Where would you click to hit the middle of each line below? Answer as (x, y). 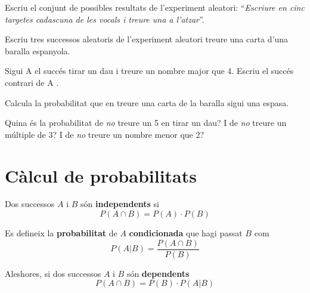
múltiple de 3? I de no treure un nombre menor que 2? (105, 134)
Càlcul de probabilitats (101, 175)
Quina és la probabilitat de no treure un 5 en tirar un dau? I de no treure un (146, 123)
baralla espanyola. (38, 50)
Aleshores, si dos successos (53, 273)
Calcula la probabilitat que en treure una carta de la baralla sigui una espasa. (147, 102)
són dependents (158, 273)
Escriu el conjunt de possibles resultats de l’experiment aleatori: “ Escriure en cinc (155, 7)
